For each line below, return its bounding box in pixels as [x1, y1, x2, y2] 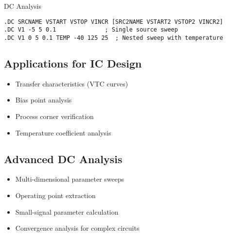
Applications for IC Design [4, 55, 142, 70]
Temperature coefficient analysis [15, 127, 111, 137]
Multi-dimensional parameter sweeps [15, 174, 124, 184]
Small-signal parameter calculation [15, 206, 119, 217]
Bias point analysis [15, 95, 72, 105]
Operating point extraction [15, 190, 96, 200]
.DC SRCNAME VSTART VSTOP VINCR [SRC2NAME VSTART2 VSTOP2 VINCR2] [4, 18, 224, 25]
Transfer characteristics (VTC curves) [15, 78, 128, 88]
